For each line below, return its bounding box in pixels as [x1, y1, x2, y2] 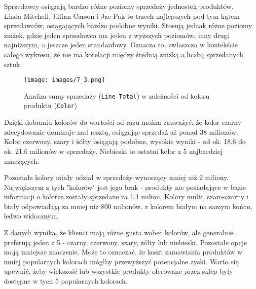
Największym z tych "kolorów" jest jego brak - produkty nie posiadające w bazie [4, 181, 246, 192]
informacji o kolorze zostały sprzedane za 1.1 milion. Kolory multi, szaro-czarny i [4, 191, 249, 202]
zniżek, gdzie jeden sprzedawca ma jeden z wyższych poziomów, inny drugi [4, 30, 229, 40]
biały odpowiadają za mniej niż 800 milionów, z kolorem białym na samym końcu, [4, 201, 253, 211]
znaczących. [4, 155, 39, 166]
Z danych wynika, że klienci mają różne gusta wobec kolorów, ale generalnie [4, 227, 233, 238]
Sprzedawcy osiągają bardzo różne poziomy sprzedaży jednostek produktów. [4, 1, 234, 11]
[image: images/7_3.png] [24, 76, 105, 84]
